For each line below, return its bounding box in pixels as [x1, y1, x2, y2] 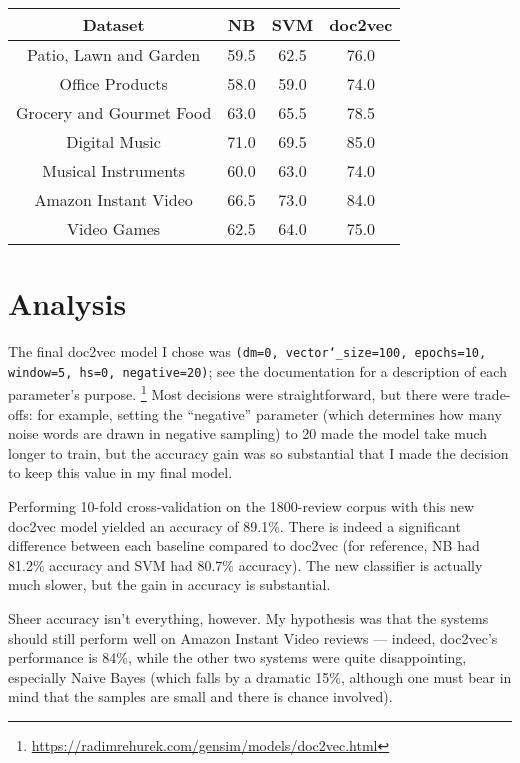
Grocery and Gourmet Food [16, 101, 212, 124]
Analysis [8, 283, 127, 324]
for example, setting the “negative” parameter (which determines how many [37, 403, 502, 424]
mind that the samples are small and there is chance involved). [8, 686, 393, 707]
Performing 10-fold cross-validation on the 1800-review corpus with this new [8, 496, 475, 517]
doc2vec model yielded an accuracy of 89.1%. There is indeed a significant [8, 515, 461, 536]
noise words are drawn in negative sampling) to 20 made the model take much [8, 423, 488, 444]
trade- [473, 384, 511, 405]
